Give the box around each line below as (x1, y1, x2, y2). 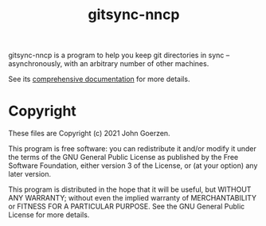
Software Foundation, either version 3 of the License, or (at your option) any (8, 161, 258, 170)
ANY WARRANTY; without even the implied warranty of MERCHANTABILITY (8, 193, 257, 203)
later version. (8, 169, 52, 179)
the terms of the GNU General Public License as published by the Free (8, 153, 239, 162)
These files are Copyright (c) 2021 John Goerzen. (8, 129, 170, 138)
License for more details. (8, 210, 90, 220)
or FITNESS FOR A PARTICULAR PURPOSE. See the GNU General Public (8, 201, 245, 212)
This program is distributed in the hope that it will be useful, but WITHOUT (8, 185, 252, 194)
